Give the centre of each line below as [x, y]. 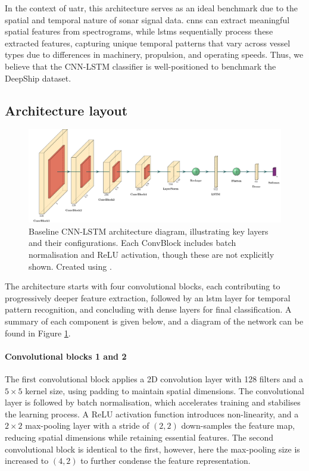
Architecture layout [66, 110]
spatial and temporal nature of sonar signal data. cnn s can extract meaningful [147, 19]
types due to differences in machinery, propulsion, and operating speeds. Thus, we [154, 54]
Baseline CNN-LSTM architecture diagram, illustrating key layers [149, 231]
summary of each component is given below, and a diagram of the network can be [154, 321]
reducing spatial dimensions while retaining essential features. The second [139, 437]
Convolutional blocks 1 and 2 [66, 356]
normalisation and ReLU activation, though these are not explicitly [152, 255]
